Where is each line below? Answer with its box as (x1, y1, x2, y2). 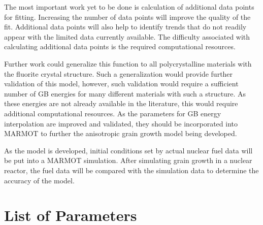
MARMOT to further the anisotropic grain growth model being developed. (4, 128, 237, 139)
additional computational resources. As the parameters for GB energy (4, 108, 221, 118)
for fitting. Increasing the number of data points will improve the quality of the (4, 11, 251, 22)
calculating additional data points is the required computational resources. (4, 41, 236, 52)
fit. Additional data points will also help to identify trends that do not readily (4, 21, 247, 32)
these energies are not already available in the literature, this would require (4, 98, 238, 109)
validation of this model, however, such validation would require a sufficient (4, 78, 239, 89)
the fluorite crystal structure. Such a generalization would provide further (4, 68, 233, 79)
